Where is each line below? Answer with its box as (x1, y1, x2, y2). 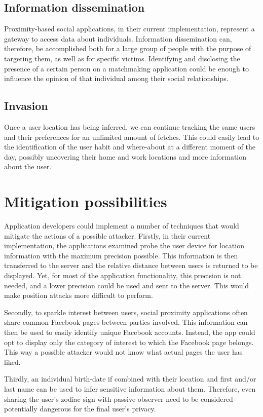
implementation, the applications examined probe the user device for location (4, 240, 244, 251)
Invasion (4, 98, 48, 113)
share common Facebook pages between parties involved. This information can (4, 317, 248, 327)
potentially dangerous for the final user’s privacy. (4, 403, 156, 414)
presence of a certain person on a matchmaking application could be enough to (4, 63, 249, 73)
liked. (4, 356, 21, 367)
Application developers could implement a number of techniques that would (4, 220, 239, 231)
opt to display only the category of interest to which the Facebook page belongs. (4, 336, 254, 347)
